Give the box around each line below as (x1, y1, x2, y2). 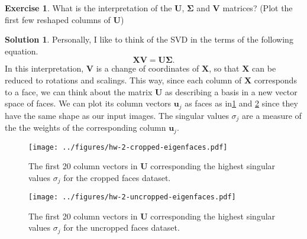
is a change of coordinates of (96, 62, 199, 75)
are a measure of (242, 109, 302, 121)
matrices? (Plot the (222, 2, 293, 14)
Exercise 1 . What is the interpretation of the (5, 2, 172, 14)
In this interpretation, (5, 62, 84, 75)
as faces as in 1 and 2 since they (185, 97, 298, 109)
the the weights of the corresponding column (5, 121, 166, 134)
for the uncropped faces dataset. (63, 221, 180, 234)
